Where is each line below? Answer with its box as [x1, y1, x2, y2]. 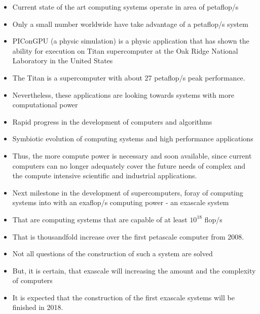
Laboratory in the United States [12, 55, 113, 66]
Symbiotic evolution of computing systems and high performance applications [12, 133, 253, 144]
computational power [12, 99, 78, 110]
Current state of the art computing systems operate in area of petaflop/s [12, 2, 239, 12]
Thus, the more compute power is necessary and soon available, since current [12, 150, 252, 161]
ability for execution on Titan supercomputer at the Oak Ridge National [12, 45, 238, 56]
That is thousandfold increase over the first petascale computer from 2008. [12, 231, 244, 242]
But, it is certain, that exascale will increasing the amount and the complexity [12, 265, 256, 276]
